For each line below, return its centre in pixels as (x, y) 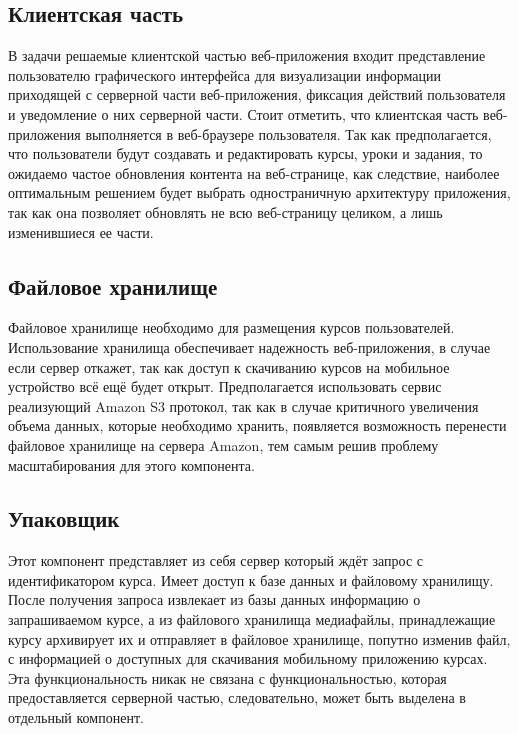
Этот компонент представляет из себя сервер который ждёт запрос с (215, 560)
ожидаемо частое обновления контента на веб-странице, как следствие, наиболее (254, 172)
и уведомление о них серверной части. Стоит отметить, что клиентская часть (243, 113)
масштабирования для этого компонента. (131, 464)
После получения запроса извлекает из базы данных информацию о (214, 599)
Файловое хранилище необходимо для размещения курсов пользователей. (231, 327)
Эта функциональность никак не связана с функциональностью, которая (227, 677)
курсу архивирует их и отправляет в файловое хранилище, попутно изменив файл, (259, 638)
